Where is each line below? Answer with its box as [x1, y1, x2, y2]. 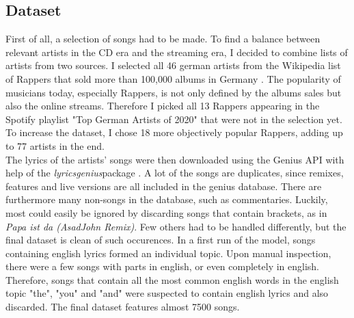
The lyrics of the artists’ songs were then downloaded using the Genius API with [5, 152, 344, 166]
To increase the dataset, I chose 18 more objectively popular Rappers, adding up [5, 125, 343, 140]
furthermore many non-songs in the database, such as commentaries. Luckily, [5, 192, 328, 207]
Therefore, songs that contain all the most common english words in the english [5, 272, 339, 287]
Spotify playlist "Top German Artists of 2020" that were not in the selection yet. [5, 111, 342, 126]
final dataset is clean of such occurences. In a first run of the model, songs [5, 233, 316, 247]
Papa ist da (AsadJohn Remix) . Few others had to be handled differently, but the [5, 219, 346, 233]
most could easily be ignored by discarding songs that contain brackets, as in [5, 205, 327, 220]
